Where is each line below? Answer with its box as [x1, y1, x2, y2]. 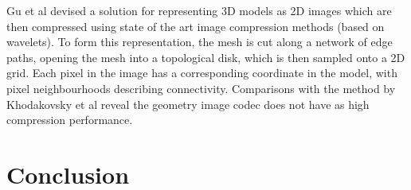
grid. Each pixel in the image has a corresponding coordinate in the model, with [6, 64, 397, 81]
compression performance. [6, 111, 133, 128]
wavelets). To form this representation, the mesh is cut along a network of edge [6, 33, 393, 50]
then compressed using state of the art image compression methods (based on [6, 17, 385, 34]
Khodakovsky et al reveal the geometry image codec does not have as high [6, 95, 370, 112]
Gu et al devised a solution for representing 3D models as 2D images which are [6, 2, 392, 18]
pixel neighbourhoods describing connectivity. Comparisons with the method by [6, 79, 396, 96]
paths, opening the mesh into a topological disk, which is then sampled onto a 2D [6, 48, 405, 65]
